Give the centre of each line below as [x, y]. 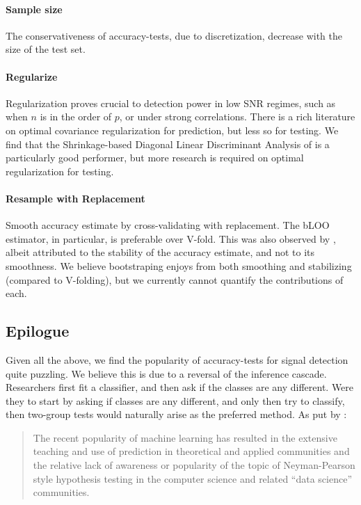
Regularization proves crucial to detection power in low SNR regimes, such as [171, 103]
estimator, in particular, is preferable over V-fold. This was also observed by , [171, 238]
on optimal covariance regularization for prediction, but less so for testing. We [172, 130]
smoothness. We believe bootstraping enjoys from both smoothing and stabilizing [179, 265]
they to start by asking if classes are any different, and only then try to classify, [175, 400]
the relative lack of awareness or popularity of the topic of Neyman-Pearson [194, 465]
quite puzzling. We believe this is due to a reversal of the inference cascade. [166, 373]
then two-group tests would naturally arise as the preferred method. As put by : [176, 414]
